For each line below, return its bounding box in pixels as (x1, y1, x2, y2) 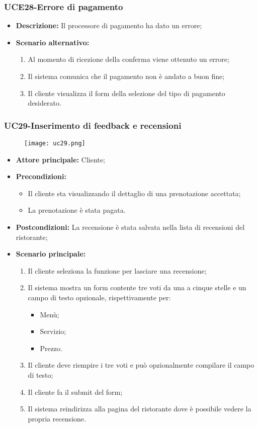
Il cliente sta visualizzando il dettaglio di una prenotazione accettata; (28, 188, 241, 198)
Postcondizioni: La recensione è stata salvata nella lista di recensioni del (16, 222, 245, 232)
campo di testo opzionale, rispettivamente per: (28, 292, 171, 302)
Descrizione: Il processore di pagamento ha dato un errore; (16, 20, 202, 31)
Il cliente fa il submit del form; (28, 386, 123, 397)
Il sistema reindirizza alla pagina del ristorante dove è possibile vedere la (28, 403, 251, 414)
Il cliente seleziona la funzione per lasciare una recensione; (28, 265, 207, 276)
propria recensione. (28, 413, 86, 423)
